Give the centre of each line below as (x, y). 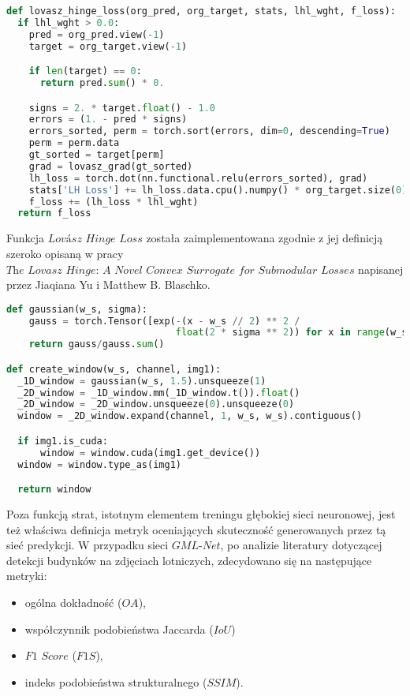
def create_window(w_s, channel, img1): (114, 369)
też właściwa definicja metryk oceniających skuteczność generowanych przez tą (196, 529)
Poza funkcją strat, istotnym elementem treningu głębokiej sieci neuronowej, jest (201, 514)
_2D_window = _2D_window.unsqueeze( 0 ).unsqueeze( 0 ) (156, 404)
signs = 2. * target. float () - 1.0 (122, 108)
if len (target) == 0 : (85, 71)
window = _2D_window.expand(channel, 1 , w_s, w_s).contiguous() (190, 416)
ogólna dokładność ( (73, 602)
